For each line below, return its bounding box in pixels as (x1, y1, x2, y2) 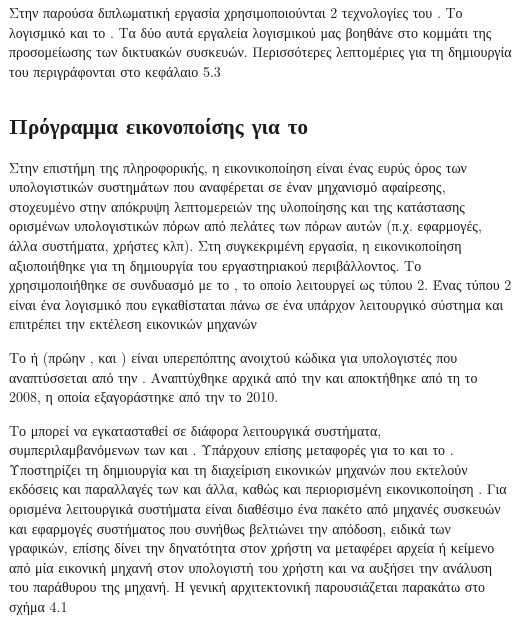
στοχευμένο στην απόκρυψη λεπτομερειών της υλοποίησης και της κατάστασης (9, 195, 465, 216)
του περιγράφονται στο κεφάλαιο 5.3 (9, 60, 221, 81)
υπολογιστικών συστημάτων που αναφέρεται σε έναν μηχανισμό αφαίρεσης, (9, 176, 446, 197)
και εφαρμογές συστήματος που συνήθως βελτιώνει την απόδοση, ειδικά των (9, 517, 451, 538)
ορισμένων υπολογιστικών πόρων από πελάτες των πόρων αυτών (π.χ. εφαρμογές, (9, 215, 482, 236)
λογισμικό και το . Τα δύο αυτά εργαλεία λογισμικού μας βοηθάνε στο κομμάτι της (9, 21, 492, 42)
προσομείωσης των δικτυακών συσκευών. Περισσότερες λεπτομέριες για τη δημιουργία (9, 41, 512, 62)
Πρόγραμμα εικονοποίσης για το (9, 109, 308, 140)
